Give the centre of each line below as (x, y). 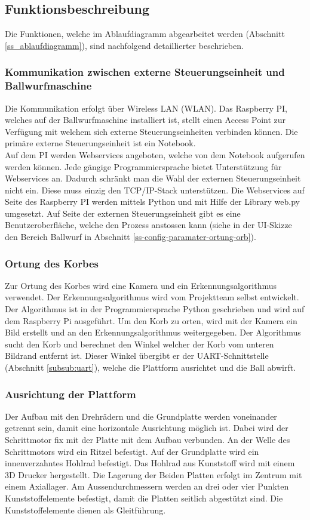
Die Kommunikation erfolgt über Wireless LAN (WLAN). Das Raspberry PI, (146, 108)
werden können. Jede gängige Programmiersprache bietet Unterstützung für (143, 166)
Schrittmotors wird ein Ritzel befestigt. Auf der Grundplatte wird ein (132, 451)
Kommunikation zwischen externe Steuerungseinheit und (145, 72)
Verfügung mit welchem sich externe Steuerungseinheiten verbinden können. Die (151, 131)
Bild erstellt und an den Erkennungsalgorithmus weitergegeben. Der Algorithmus (153, 332)
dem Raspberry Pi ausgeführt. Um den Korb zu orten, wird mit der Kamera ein (151, 320)
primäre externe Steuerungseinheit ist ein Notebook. (100, 143)
